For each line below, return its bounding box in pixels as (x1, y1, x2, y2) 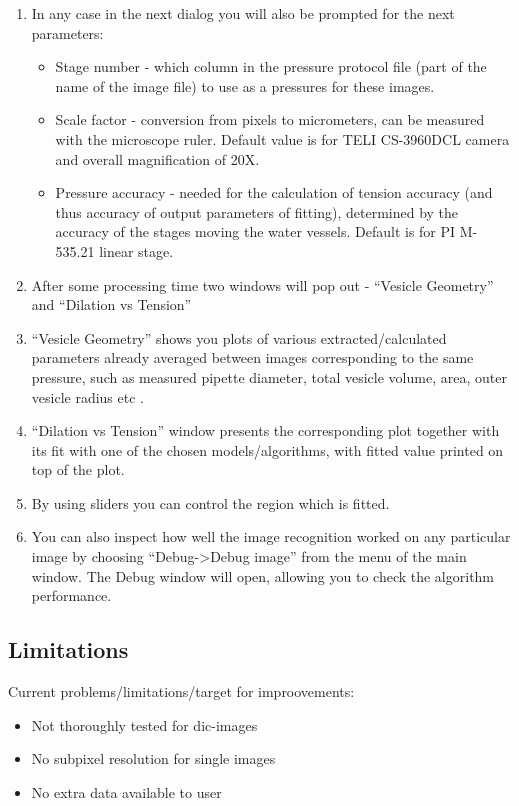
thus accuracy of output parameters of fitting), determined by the (55, 201, 459, 222)
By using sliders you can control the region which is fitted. (31, 492, 390, 513)
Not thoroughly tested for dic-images (31, 714, 258, 735)
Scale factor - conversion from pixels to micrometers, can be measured (55, 109, 485, 130)
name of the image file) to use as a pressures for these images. (55, 75, 435, 96)
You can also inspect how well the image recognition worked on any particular (31, 526, 511, 547)
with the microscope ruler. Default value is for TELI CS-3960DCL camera (55, 128, 510, 149)
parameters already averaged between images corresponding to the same (31, 347, 474, 368)
